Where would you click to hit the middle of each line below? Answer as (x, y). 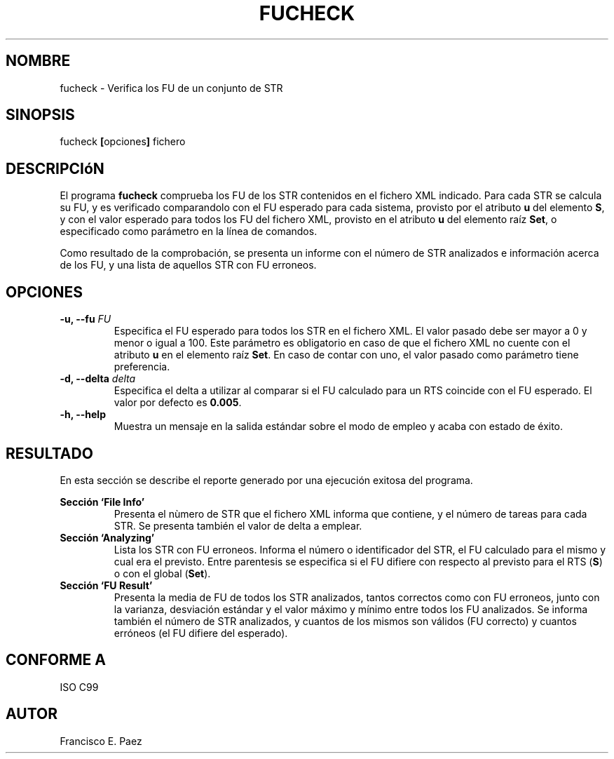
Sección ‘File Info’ (102, 502)
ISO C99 (79, 687)
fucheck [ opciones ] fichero (123, 142)
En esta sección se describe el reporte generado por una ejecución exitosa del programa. (266, 480)
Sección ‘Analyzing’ (107, 537)
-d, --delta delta (98, 379)
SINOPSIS (40, 115)
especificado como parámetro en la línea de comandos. (189, 231)
